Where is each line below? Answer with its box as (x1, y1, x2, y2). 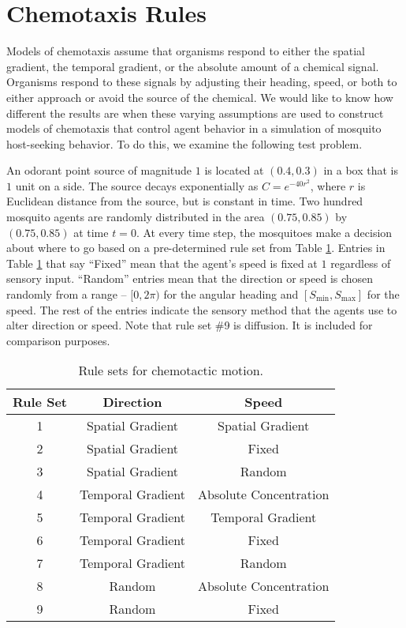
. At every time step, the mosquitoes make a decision (136, 224, 393, 240)
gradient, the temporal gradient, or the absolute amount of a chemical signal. (6, 58, 379, 74)
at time (73, 224, 109, 240)
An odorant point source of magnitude (6, 162, 192, 179)
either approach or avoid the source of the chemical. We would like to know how (6, 88, 393, 105)
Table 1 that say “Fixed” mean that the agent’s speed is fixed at (6, 254, 318, 271)
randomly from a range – (6, 286, 127, 303)
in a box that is (323, 162, 398, 179)
